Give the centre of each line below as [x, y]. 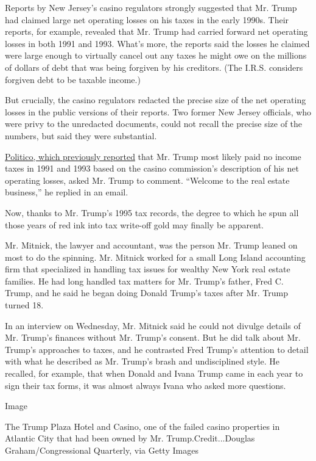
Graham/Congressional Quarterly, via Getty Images [102, 450]
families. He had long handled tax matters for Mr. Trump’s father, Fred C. [144, 281]
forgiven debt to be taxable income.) [73, 79]
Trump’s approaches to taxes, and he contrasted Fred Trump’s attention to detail [157, 349]
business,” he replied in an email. [67, 192]
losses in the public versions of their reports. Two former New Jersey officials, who [158, 111]
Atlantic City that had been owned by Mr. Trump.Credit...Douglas [130, 438]
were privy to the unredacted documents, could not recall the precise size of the [154, 124]
